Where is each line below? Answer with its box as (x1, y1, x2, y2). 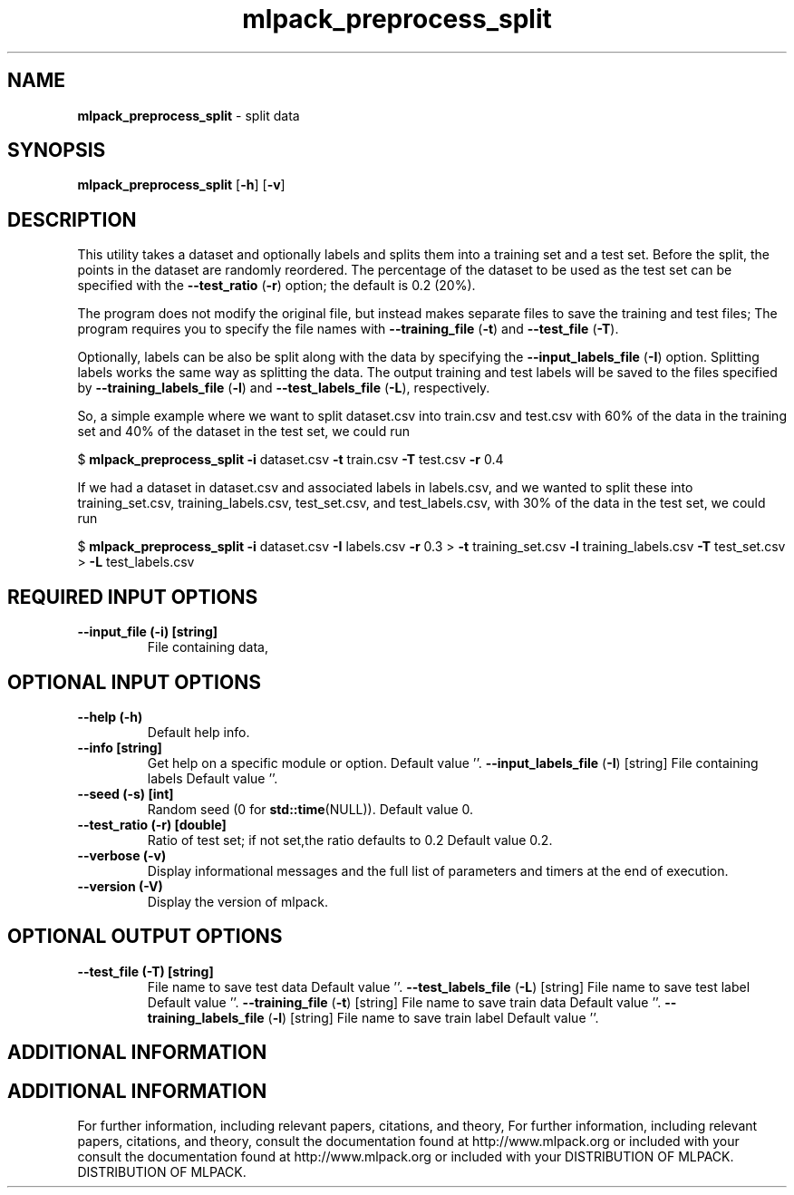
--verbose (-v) (77, 847, 167, 863)
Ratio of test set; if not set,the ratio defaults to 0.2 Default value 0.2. (147, 831, 553, 848)
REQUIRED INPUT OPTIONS (7, 585, 258, 608)
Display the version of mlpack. (147, 893, 328, 909)
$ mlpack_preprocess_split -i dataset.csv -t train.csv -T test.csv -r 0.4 (77, 452, 504, 468)
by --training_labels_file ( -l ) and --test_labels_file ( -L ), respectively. (77, 380, 490, 396)
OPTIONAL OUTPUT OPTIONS (7, 925, 283, 948)
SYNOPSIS (7, 139, 106, 162)
